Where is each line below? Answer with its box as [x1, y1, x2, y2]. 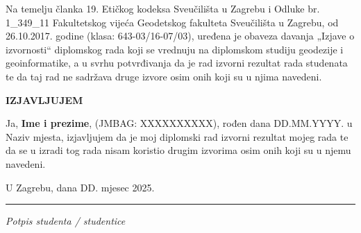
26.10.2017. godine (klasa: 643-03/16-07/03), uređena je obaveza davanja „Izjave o [6, 28, 355, 43]
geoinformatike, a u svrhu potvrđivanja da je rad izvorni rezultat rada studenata [6, 55, 348, 70]
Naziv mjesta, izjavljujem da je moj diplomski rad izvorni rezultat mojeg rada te [6, 129, 349, 144]
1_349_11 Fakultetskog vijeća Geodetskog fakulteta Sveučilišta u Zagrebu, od [6, 15, 339, 29]
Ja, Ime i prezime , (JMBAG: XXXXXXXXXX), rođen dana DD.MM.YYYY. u [6, 116, 353, 130]
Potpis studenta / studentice [6, 214, 126, 228]
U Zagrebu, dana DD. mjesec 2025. [6, 180, 155, 194]
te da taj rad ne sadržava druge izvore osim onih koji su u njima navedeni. [6, 69, 322, 83]
